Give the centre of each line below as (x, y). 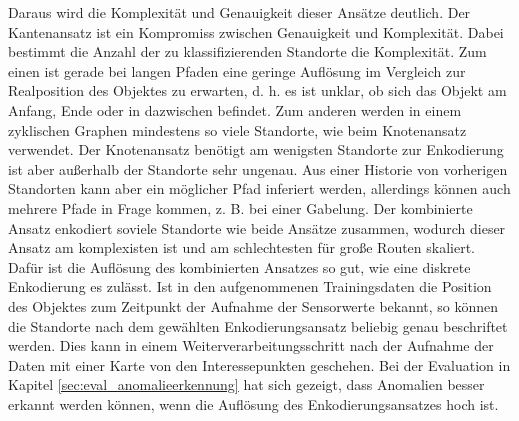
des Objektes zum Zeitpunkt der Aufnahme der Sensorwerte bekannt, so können (253, 305)
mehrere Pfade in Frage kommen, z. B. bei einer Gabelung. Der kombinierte (240, 207)
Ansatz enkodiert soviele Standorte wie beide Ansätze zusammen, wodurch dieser (257, 227)
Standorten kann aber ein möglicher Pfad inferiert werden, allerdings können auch (259, 188)
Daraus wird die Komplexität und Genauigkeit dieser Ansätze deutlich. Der (239, 12)
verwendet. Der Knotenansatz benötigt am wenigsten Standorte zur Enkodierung (256, 149)
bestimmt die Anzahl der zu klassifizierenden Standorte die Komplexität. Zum (247, 51)
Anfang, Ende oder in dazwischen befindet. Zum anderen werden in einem (235, 109)
